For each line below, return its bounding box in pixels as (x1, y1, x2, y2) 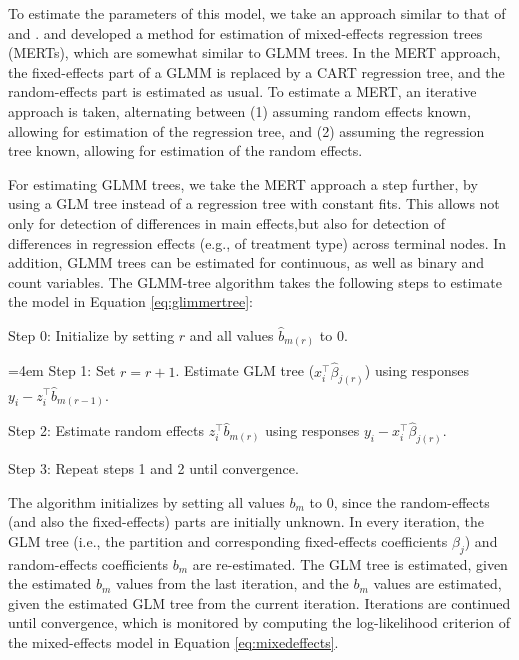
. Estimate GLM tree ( (175, 360, 315, 381)
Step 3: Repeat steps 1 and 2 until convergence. (8, 458, 299, 479)
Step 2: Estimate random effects (8, 420, 204, 441)
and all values (189, 324, 274, 345)
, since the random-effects (333, 491, 490, 512)
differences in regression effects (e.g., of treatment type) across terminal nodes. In (8, 232, 507, 253)
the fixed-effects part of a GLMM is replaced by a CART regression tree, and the (8, 61, 505, 82)
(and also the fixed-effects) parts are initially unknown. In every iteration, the (8, 511, 485, 532)
